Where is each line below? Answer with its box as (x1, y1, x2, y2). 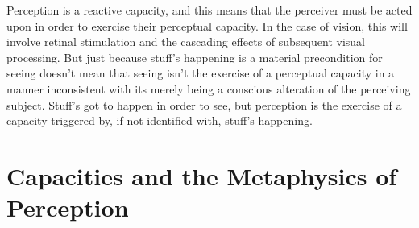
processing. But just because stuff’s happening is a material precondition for (6, 48, 383, 65)
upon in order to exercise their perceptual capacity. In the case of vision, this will (6, 17, 408, 34)
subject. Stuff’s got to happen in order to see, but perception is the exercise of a (6, 96, 402, 113)
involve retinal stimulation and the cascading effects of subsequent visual (6, 33, 365, 50)
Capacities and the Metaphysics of (6, 159, 397, 192)
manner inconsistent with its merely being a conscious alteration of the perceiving (6, 80, 411, 97)
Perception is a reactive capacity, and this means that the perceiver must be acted (6, 2, 413, 18)
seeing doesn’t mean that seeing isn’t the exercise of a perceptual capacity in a (6, 64, 395, 81)
